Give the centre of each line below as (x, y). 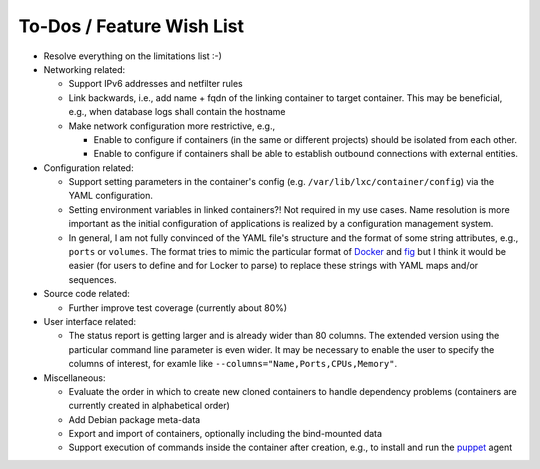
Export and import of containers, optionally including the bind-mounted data (225, 434)
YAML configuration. (111, 196)
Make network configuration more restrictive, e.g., (172, 126)
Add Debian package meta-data (134, 419)
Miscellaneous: (74, 377)
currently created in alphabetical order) (149, 406)
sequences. (92, 279)
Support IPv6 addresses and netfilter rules (156, 84)
